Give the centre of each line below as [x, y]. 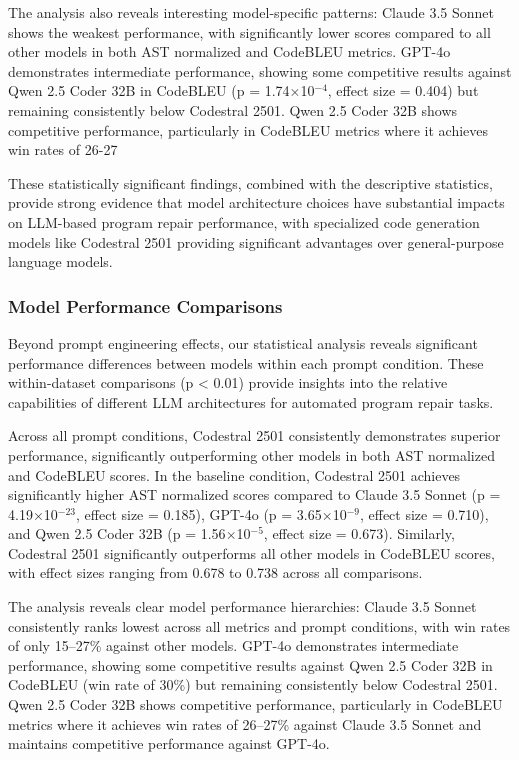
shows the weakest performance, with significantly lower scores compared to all [249, 31]
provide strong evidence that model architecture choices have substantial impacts [256, 202]
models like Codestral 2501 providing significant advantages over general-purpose [256, 241]
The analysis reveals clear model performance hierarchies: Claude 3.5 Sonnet [242, 606]
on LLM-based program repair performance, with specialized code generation [244, 221]
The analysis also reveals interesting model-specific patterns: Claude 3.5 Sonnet [251, 12]
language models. [60, 261]
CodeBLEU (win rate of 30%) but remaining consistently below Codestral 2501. [253, 684]
